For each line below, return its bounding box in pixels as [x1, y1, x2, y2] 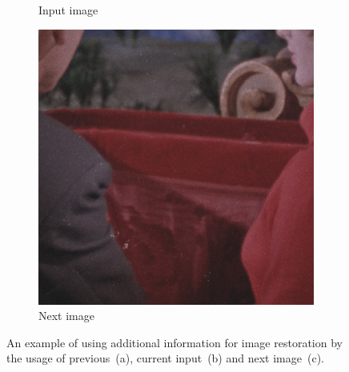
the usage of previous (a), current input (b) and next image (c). [6, 350, 324, 366]
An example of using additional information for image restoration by [6, 334, 343, 350]
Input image [38, 2, 98, 18]
